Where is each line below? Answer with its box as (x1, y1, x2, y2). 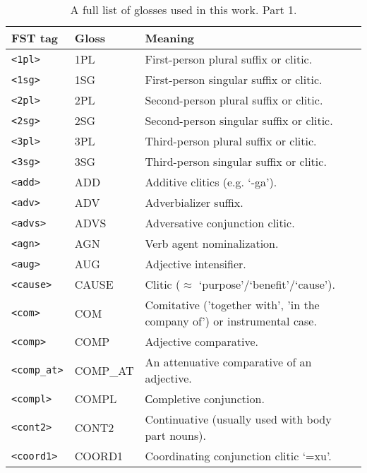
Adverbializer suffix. (145, 194, 243, 210)
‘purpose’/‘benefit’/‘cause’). (198, 276, 335, 292)
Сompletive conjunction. (145, 390, 265, 407)
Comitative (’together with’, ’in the (145, 297, 320, 313)
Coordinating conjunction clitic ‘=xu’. (145, 448, 332, 464)
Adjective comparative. (145, 333, 258, 349)
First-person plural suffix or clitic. (145, 51, 313, 67)
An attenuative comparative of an (145, 354, 312, 370)
